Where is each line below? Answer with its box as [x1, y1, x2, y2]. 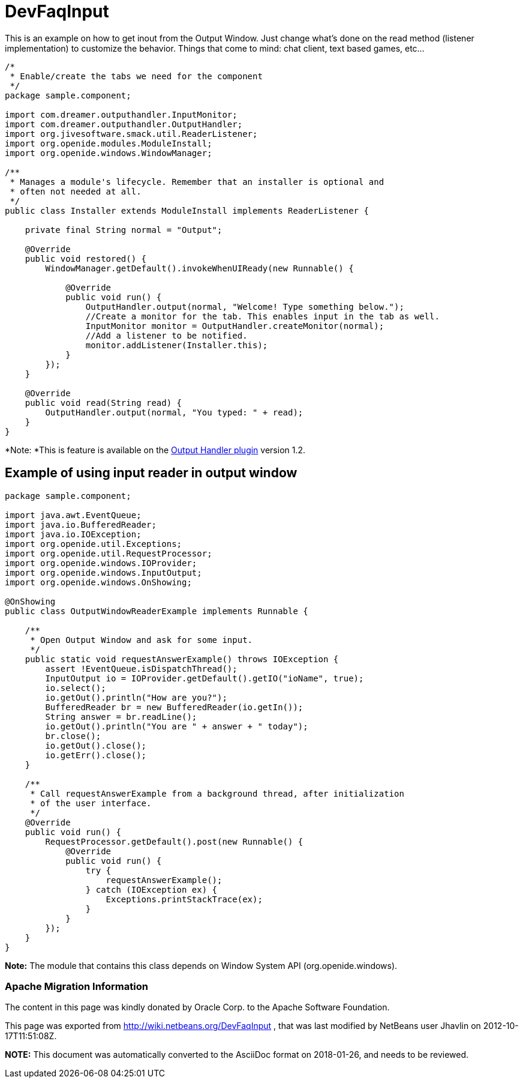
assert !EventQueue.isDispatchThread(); [45, 663, 238, 674]
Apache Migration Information [5, 980, 148, 992]
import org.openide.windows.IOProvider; [5, 558, 197, 568]
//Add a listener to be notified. [85, 330, 248, 340]
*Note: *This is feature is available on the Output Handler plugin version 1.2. [5, 444, 306, 455]
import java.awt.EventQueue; [5, 510, 142, 520]
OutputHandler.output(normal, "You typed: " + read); [45, 407, 303, 417]
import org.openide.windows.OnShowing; [5, 577, 192, 587]
